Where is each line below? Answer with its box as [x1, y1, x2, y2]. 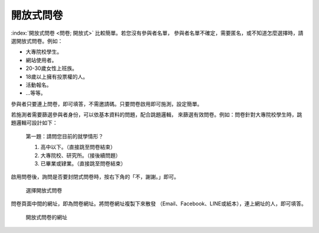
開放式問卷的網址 [25, 214, 67, 221]
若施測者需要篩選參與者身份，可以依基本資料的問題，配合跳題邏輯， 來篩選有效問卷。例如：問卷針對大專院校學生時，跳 [11, 111, 302, 118]
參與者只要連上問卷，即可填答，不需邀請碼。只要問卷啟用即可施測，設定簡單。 [11, 100, 203, 107]
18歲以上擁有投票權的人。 [25, 73, 89, 80]
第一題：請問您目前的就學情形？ [25, 132, 103, 139]
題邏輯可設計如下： [11, 119, 58, 127]
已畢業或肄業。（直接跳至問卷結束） [40, 160, 126, 167]
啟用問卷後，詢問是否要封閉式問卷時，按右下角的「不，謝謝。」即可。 [11, 174, 180, 181]
